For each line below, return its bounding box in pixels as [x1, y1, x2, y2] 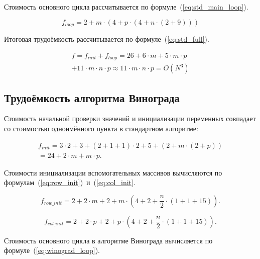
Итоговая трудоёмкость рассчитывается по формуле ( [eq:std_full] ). [4, 34, 209, 44]
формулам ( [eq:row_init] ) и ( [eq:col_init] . [4, 177, 136, 188]
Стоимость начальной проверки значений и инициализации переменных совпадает [4, 113, 256, 124]
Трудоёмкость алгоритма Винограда [4, 90, 180, 105]
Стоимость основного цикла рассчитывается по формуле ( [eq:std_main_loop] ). [4, 2, 248, 12]
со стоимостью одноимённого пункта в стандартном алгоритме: [4, 123, 198, 133]
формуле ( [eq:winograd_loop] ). [4, 245, 100, 255]
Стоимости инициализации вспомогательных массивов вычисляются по [4, 167, 222, 178]
